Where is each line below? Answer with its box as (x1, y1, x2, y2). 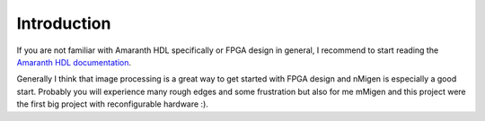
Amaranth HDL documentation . (16, 56, 132, 67)
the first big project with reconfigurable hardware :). (16, 99, 208, 109)
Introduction (16, 13, 111, 33)
